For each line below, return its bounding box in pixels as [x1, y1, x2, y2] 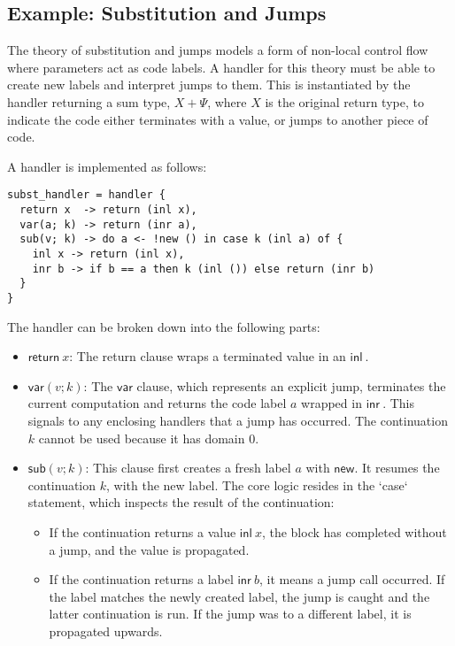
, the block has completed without [261, 522, 447, 541]
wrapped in [301, 394, 362, 412]
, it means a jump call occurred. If [259, 570, 445, 588]
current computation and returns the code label [27, 394, 287, 412]
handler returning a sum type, [7, 92, 171, 111]
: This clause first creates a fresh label [85, 458, 291, 477]
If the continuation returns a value [49, 522, 236, 541]
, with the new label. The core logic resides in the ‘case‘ [106, 475, 408, 494]
